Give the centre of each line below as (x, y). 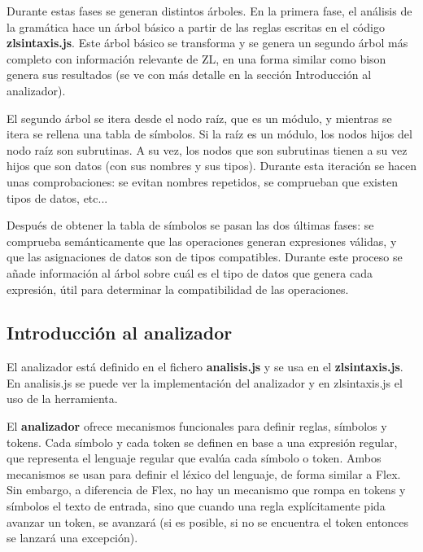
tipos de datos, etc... (57, 197)
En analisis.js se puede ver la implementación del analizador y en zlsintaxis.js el (205, 382)
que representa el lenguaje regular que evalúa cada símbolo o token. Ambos (194, 458)
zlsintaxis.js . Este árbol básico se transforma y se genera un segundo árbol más (207, 43)
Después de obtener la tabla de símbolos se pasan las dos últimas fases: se (190, 225)
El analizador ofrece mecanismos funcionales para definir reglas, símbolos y (197, 426)
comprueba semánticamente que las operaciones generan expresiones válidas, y (202, 241)
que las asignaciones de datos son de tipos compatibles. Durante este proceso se (205, 257)
